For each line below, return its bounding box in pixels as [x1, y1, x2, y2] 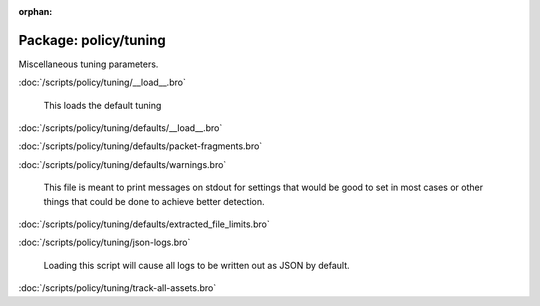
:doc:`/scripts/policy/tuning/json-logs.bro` [18, 236, 191, 249]
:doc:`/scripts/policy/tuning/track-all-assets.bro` [18, 282, 217, 294]
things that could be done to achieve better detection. [43, 195, 265, 207]
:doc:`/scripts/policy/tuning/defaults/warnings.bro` [18, 158, 227, 170]
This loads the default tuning [43, 99, 162, 111]
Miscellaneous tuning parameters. [18, 58, 159, 70]
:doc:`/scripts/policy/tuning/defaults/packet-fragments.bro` [18, 140, 263, 152]
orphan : [18, 6, 53, 17]
